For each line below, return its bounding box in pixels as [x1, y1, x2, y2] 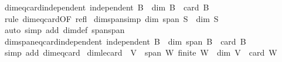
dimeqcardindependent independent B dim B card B [4, 1, 209, 13]
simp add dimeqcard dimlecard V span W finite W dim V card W [4, 46, 277, 59]
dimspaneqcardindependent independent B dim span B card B [4, 35, 246, 47]
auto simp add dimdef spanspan [4, 24, 125, 36]
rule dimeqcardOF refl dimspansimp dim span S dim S [4, 12, 219, 24]
